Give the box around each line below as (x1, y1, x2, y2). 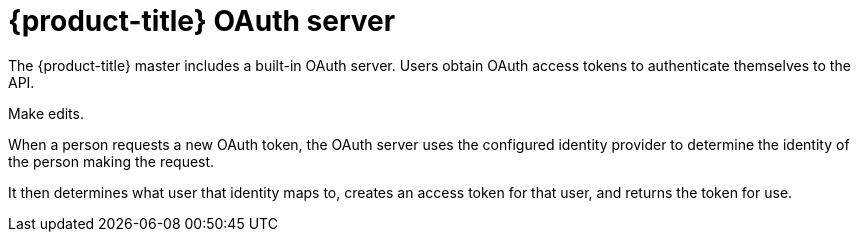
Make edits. (8, 104, 84, 122)
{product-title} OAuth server (8, 4, 396, 38)
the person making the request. (8, 152, 215, 170)
